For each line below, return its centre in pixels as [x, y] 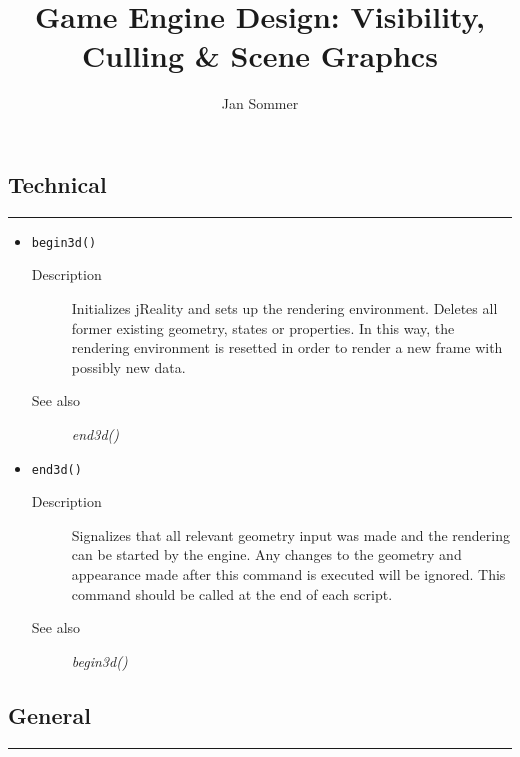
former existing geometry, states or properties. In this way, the [263, 327]
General [49, 714]
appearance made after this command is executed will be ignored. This [288, 573]
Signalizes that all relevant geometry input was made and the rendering [290, 534]
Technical [57, 183]
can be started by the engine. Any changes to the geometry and [266, 554]
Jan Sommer [260, 103]
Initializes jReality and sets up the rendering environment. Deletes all [284, 307]
